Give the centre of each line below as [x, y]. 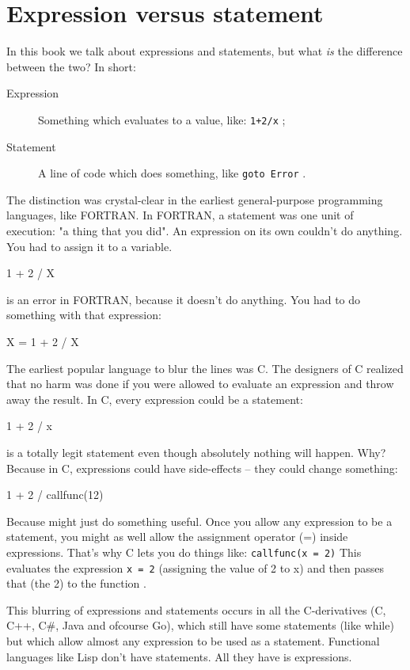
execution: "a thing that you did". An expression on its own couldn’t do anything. [205, 230]
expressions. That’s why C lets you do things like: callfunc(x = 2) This [184, 552]
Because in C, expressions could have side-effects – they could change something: [202, 468]
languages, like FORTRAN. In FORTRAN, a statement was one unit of [180, 215]
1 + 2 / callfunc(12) [55, 495]
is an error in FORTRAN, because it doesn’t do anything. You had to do [184, 299]
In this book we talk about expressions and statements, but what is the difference [205, 51]
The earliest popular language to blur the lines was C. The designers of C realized [205, 368]
